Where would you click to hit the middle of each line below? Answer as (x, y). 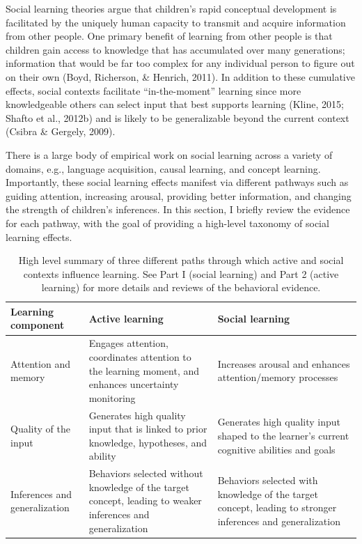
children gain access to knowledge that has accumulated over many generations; (175, 49)
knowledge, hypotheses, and (148, 442)
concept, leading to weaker (145, 500)
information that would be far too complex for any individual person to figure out (180, 63)
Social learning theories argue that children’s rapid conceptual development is (171, 8)
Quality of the (40, 429)
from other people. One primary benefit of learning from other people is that (169, 36)
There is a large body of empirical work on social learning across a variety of (169, 154)
